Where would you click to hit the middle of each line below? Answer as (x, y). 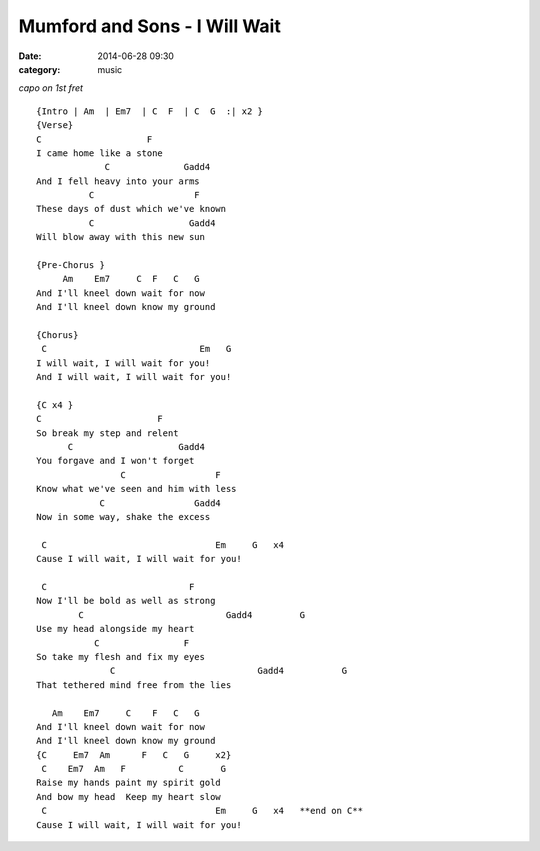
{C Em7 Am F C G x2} (134, 754)
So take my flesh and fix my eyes (120, 656)
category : (39, 69)
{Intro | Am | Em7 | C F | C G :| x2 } (150, 111)
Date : (30, 56)
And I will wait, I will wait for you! (134, 377)
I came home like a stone (100, 153)
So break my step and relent (107, 433)
